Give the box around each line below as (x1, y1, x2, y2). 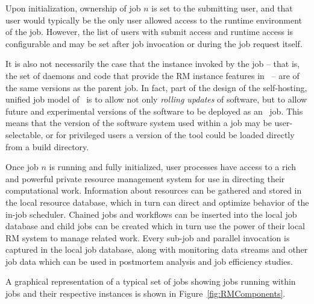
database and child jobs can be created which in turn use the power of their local (5, 220, 305, 232)
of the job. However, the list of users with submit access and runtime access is (5, 25, 294, 38)
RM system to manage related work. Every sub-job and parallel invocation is (5, 231, 290, 244)
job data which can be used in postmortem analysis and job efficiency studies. (5, 255, 293, 267)
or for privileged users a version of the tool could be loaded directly (45, 128, 295, 141)
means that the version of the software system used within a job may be (5, 116, 272, 129)
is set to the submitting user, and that (151, 2, 293, 14)
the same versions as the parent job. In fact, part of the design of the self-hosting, (5, 81, 307, 93)
